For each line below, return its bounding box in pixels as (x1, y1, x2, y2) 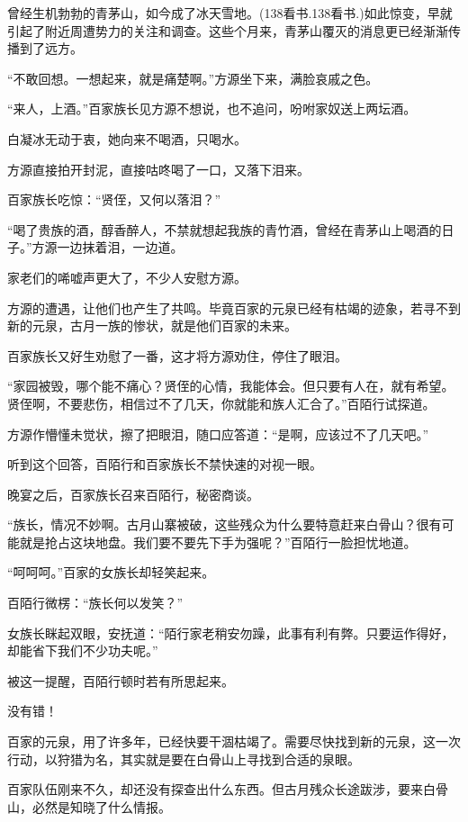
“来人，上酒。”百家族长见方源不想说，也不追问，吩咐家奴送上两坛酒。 (7, 99, 417, 118)
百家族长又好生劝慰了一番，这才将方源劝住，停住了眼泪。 (7, 346, 347, 365)
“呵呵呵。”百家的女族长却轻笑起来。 (7, 563, 215, 582)
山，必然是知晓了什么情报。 (7, 797, 171, 816)
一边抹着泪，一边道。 (57, 238, 184, 257)
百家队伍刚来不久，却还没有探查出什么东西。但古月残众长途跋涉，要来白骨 (7, 780, 448, 799)
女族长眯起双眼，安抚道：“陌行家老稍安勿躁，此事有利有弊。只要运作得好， (7, 623, 454, 642)
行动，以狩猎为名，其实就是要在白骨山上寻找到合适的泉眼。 (7, 749, 360, 768)
